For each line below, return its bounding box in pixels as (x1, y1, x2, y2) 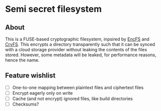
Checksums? (12, 101, 39, 107)
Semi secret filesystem (5, 3, 102, 15)
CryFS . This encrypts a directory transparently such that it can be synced (5, 41, 155, 47)
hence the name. (5, 57, 40, 63)
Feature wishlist (5, 72, 56, 80)
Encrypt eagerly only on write (12, 90, 73, 96)
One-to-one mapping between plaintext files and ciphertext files (12, 84, 144, 90)
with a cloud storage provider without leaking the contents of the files (5, 47, 147, 52)
